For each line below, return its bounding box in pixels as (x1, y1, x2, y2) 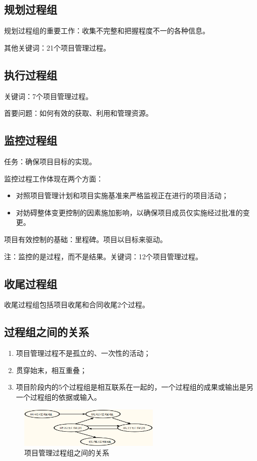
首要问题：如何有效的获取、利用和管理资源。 (4, 108, 153, 118)
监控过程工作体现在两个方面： (4, 173, 103, 183)
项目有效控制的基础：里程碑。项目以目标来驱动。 (4, 234, 167, 244)
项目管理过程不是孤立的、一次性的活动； (16, 348, 151, 358)
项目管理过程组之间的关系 (24, 447, 109, 458)
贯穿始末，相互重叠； (16, 364, 87, 375)
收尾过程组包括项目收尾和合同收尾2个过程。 (4, 299, 149, 310)
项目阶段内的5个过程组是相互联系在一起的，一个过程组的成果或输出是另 (16, 382, 253, 392)
